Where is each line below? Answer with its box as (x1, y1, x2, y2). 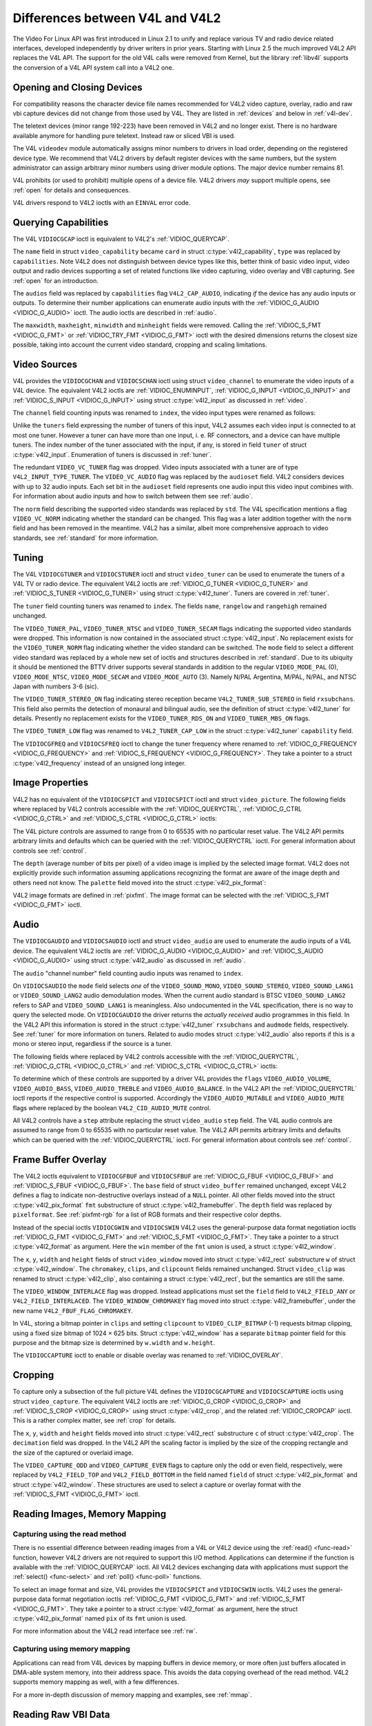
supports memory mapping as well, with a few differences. (12, 1678, 179, 1686)
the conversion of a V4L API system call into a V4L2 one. (12, 63, 174, 72)
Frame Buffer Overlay (12, 1154, 107, 1165)
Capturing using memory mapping (12, 1644, 131, 1654)
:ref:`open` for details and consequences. (12, 186, 131, 194)
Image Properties (12, 777, 89, 788)
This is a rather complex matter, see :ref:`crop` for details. (12, 1416, 176, 1425)
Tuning (12, 552, 44, 563)
